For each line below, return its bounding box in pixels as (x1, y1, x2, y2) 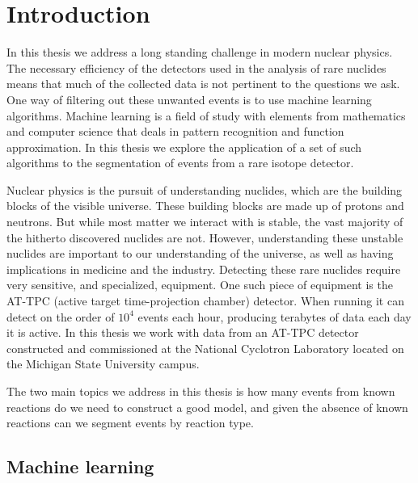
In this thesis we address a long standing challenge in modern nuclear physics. (6, 44, 393, 61)
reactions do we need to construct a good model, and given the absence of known (6, 398, 408, 415)
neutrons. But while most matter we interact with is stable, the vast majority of (6, 213, 403, 230)
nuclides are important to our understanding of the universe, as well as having (6, 245, 394, 262)
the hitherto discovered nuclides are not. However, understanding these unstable (6, 229, 403, 246)
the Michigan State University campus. (6, 355, 200, 372)
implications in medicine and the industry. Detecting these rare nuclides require (6, 260, 401, 277)
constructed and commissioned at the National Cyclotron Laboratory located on (6, 339, 404, 356)
